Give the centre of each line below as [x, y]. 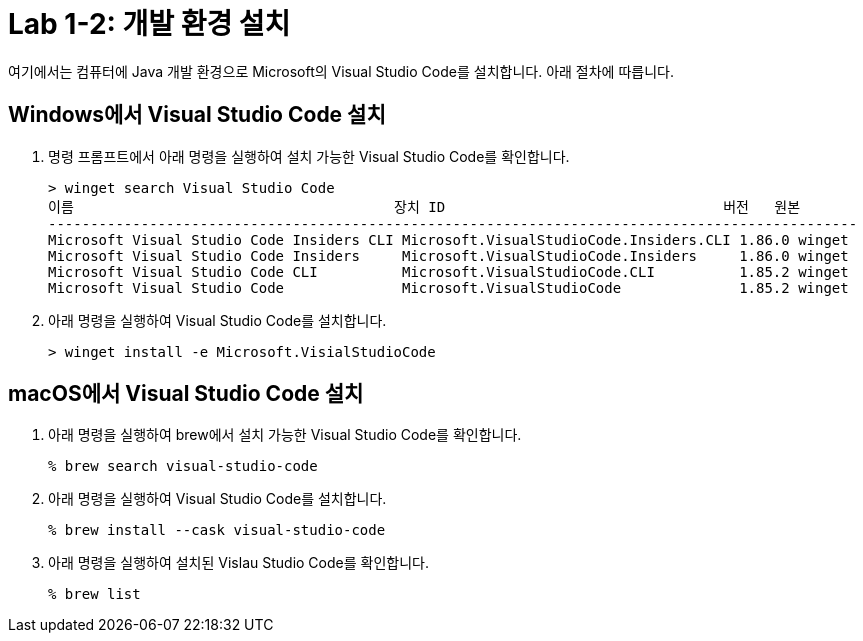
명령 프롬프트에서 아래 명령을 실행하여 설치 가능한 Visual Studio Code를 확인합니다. [309, 156]
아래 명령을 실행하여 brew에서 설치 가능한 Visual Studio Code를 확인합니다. [285, 435]
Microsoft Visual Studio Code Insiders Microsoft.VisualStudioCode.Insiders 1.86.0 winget [448, 255]
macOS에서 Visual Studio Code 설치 [186, 394]
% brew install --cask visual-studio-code [217, 530]
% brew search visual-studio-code [183, 466]
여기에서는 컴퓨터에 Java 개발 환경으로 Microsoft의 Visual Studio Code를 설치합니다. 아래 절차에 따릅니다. [341, 71]
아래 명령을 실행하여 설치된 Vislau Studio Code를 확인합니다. [238, 563]
